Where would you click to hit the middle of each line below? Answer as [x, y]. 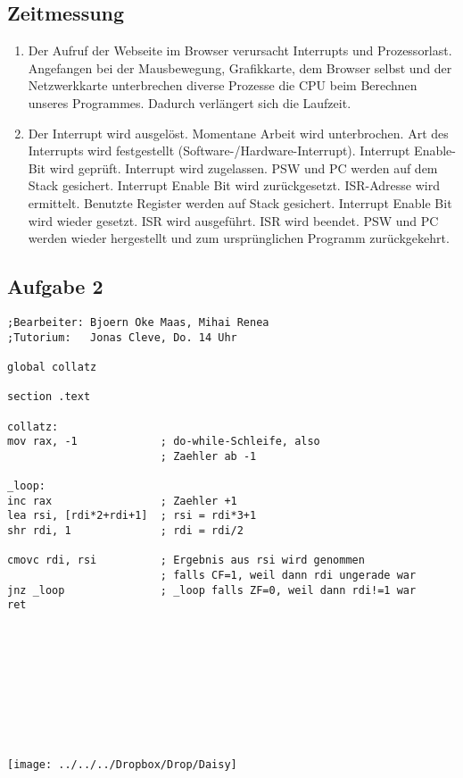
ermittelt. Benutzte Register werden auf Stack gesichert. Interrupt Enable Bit [240, 202]
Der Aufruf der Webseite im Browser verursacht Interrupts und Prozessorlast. [240, 50]
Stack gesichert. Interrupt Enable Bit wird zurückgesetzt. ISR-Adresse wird [234, 185]
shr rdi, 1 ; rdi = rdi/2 [125, 531]
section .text [49, 397]
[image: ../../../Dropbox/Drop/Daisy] [122, 765]
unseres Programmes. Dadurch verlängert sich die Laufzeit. [190, 102]
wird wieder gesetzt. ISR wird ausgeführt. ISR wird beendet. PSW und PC [233, 220]
